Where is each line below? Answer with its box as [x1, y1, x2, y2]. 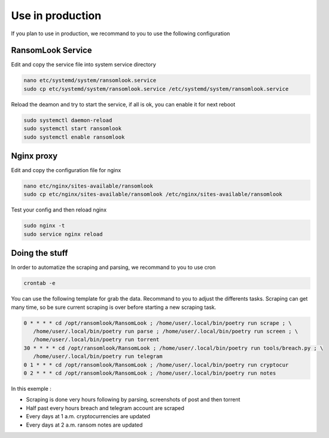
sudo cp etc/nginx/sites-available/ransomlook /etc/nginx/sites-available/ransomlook [23, 191, 282, 198]
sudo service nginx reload [23, 231, 103, 237]
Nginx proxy [11, 151, 58, 161]
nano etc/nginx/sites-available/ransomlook [23, 183, 154, 189]
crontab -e [23, 280, 56, 287]
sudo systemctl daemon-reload [23, 117, 112, 124]
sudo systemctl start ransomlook [23, 125, 122, 132]
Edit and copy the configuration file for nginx [11, 167, 121, 174]
